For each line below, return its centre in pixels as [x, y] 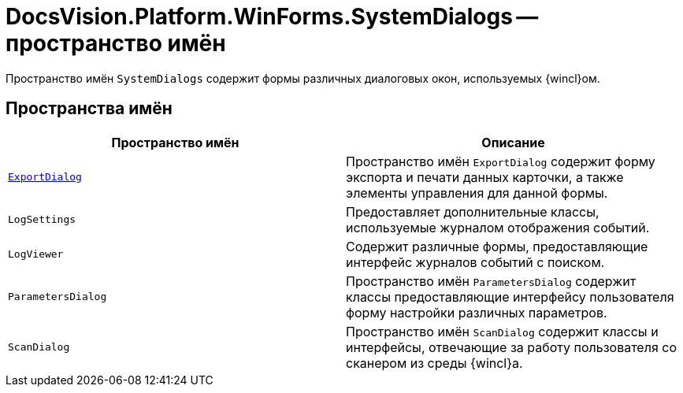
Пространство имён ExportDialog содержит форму [501, 161]
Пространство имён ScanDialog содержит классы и [502, 331]
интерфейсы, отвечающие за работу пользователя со [511, 347]
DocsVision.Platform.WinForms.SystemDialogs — [272, 17]
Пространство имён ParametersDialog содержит [491, 281]
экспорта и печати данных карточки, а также [485, 177]
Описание [513, 142]
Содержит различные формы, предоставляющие [497, 246]
